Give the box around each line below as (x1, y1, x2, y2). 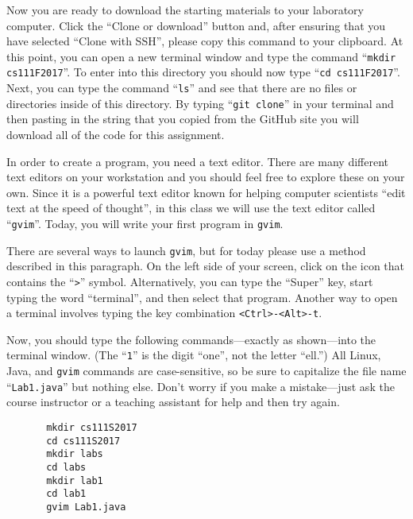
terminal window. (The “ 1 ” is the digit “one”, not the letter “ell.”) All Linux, (6, 347, 381, 363)
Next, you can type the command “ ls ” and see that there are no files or (6, 79, 357, 96)
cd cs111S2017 (46, 435, 121, 447)
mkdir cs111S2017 (46, 421, 137, 433)
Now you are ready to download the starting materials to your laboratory (6, 2, 365, 17)
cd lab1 (46, 488, 87, 500)
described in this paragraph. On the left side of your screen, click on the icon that (6, 258, 405, 274)
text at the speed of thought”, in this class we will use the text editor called (6, 199, 376, 216)
